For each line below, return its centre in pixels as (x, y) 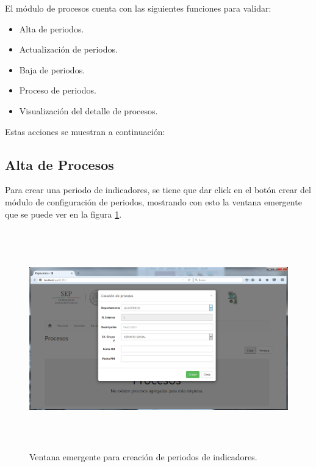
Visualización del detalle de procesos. (88, 110)
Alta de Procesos (59, 164)
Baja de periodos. (52, 69)
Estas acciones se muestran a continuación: (85, 131)
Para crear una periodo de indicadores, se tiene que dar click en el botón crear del (158, 190)
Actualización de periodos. (68, 49)
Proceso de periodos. (58, 90)
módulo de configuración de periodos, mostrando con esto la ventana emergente (153, 201)
